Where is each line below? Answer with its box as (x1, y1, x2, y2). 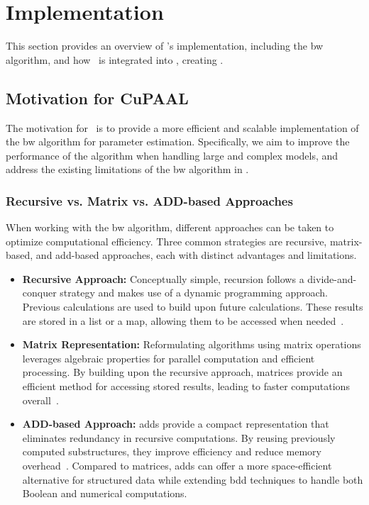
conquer (22, 285, 57, 300)
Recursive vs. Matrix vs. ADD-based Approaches (6, 192, 293, 209)
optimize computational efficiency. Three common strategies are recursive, (6, 233, 327, 248)
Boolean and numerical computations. (22, 486, 187, 501)
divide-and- (307, 271, 357, 286)
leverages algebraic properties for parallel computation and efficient (22, 350, 315, 365)
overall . (22, 392, 59, 407)
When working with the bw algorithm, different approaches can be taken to (6, 220, 334, 235)
